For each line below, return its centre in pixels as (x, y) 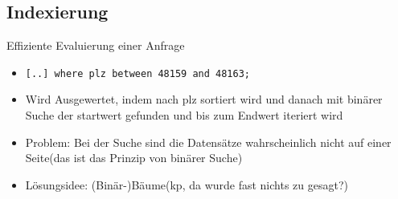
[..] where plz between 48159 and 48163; (137, 73)
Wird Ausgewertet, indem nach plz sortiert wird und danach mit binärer (204, 99)
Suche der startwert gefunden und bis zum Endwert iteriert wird (184, 115)
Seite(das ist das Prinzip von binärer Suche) (134, 158)
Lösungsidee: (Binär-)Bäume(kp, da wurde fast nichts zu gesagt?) (187, 184)
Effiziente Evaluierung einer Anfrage (96, 45)
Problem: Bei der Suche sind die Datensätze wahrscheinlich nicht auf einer (208, 142)
